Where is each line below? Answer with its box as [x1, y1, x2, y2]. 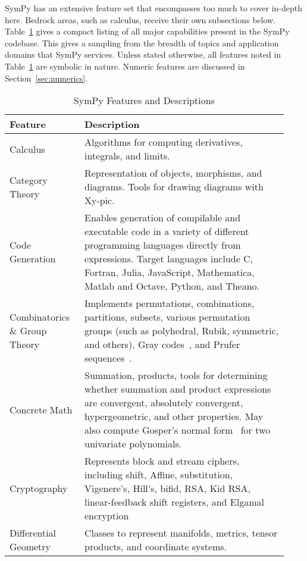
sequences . [84, 351, 132, 365]
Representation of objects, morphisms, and [84, 166, 262, 180]
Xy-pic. [84, 193, 115, 208]
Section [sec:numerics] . [5, 71, 88, 84]
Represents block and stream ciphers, [84, 454, 240, 468]
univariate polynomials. [84, 437, 182, 451]
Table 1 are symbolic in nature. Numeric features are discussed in [5, 59, 245, 72]
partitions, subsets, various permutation [84, 310, 250, 324]
